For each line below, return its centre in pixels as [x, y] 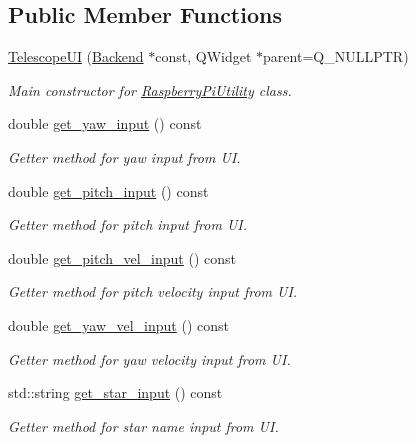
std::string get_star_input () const [115, 392]
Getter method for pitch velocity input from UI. [153, 291]
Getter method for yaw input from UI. [124, 156]
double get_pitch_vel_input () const [122, 257]
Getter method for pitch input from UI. [128, 224]
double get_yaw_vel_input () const [118, 324]
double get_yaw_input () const [105, 123]
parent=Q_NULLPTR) [336, 56]
